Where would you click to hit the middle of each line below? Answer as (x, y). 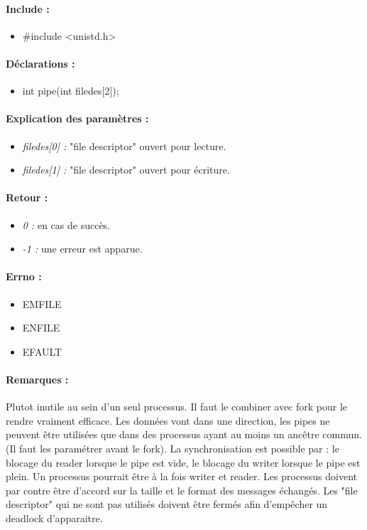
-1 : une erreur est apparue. (82, 249)
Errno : (24, 276)
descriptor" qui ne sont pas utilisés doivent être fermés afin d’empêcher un (167, 504)
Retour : (27, 197)
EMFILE (42, 303)
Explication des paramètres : (77, 118)
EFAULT (42, 351)
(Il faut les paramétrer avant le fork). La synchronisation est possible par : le (172, 448)
